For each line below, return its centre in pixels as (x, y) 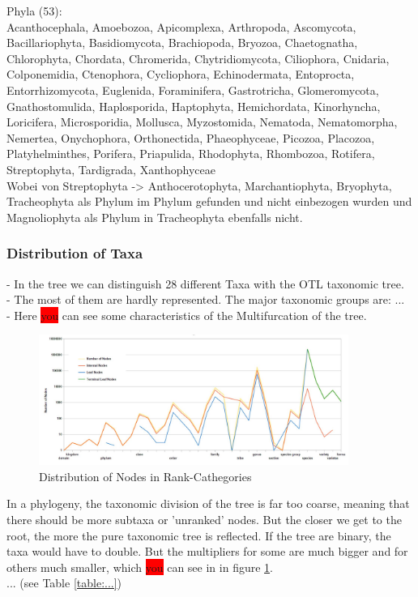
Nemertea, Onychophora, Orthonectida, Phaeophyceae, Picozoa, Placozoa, (191, 137)
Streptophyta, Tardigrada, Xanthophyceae (111, 169)
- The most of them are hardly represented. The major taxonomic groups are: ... (206, 299)
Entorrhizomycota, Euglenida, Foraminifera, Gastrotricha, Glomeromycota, (193, 90)
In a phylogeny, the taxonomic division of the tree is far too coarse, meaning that (208, 503)
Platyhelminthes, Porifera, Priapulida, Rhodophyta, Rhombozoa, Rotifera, (191, 154)
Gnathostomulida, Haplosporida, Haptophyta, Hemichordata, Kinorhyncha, (194, 106)
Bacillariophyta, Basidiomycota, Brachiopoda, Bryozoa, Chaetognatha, (182, 43)
